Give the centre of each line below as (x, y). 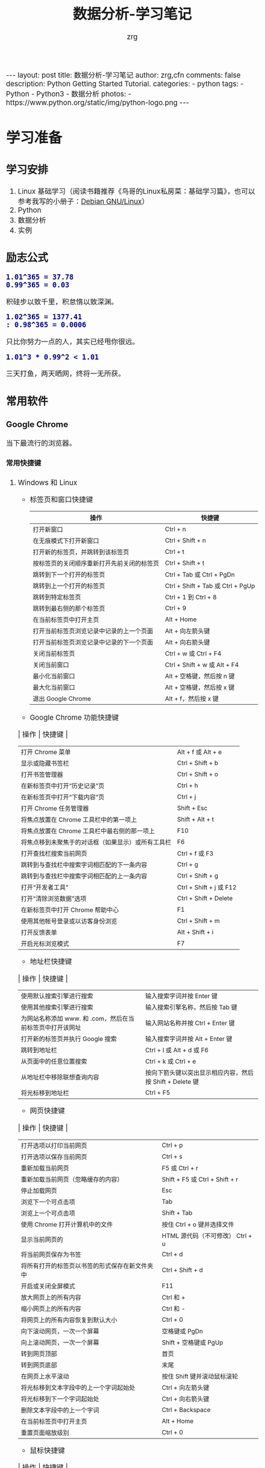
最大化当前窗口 (54, 687)
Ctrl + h (187, 785)
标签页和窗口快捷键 (61, 500)
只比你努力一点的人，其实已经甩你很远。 (73, 342)
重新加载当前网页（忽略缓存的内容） (72, 1179)
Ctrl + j (187, 797)
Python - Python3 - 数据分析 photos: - (69, 94)
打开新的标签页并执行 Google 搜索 (69, 1039)
